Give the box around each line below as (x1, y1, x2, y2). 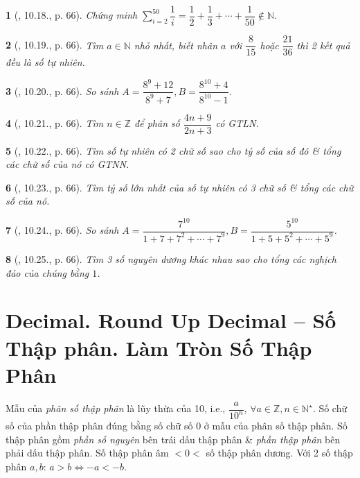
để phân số (134, 116, 180, 130)
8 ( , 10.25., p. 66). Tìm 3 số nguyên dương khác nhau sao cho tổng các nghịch (6, 251, 336, 266)
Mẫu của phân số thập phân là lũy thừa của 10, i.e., (6, 401, 226, 416)
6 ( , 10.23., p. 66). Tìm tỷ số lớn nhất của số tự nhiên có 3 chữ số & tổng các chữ (6, 180, 354, 194)
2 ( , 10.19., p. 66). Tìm (6, 37, 104, 52)
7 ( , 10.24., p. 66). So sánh (6, 223, 119, 237)
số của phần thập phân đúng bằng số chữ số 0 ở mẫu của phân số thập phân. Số (6, 418, 348, 433)
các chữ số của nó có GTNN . (6, 157, 129, 171)
